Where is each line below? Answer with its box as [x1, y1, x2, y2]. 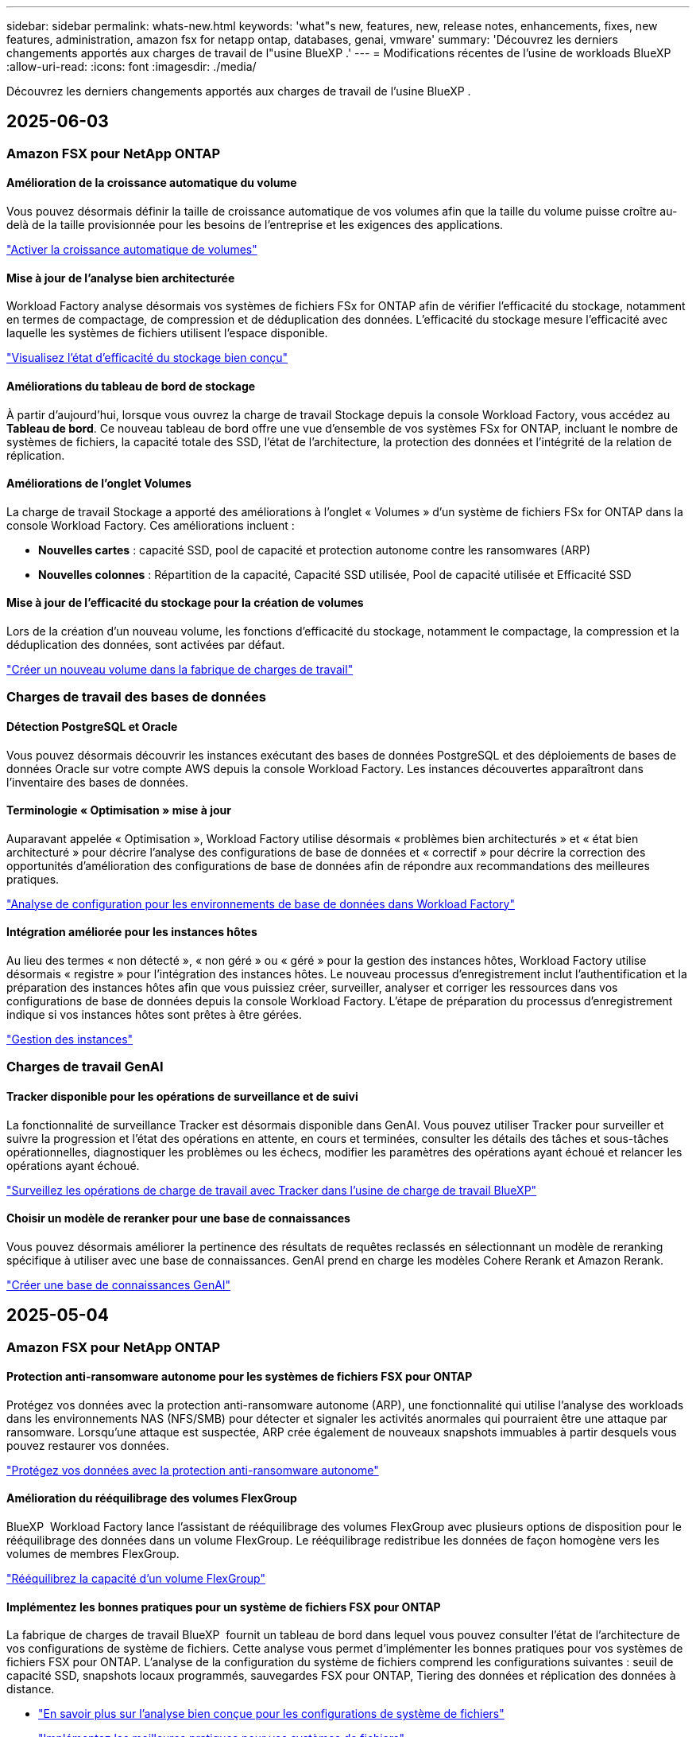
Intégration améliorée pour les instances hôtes [6, 925, 257, 939]
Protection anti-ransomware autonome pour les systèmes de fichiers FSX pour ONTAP [6, 1370, 473, 1384]
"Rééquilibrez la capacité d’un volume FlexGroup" [6, 1572, 265, 1586]
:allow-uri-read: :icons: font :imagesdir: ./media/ [6, 60, 257, 73]
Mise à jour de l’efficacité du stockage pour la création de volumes [6, 596, 364, 610]
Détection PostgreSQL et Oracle [6, 719, 178, 733]
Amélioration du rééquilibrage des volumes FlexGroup [6, 1491, 297, 1506]
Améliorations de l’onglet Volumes [6, 476, 191, 491]
